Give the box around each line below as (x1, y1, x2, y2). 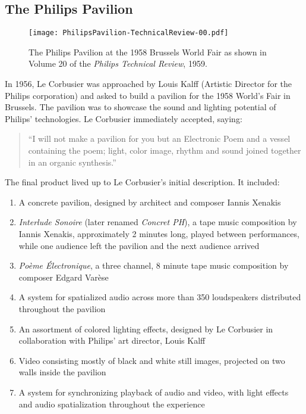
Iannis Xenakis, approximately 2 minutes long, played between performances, (18, 227, 299, 239)
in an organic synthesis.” (28, 155, 116, 168)
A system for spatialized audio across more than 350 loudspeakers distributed (18, 291, 301, 303)
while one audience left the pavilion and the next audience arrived (18, 239, 260, 251)
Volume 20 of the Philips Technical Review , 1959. (29, 57, 207, 70)
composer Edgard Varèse (18, 270, 109, 283)
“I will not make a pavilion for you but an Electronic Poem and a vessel (28, 132, 291, 145)
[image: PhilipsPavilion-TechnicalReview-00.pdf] (29, 29, 229, 38)
